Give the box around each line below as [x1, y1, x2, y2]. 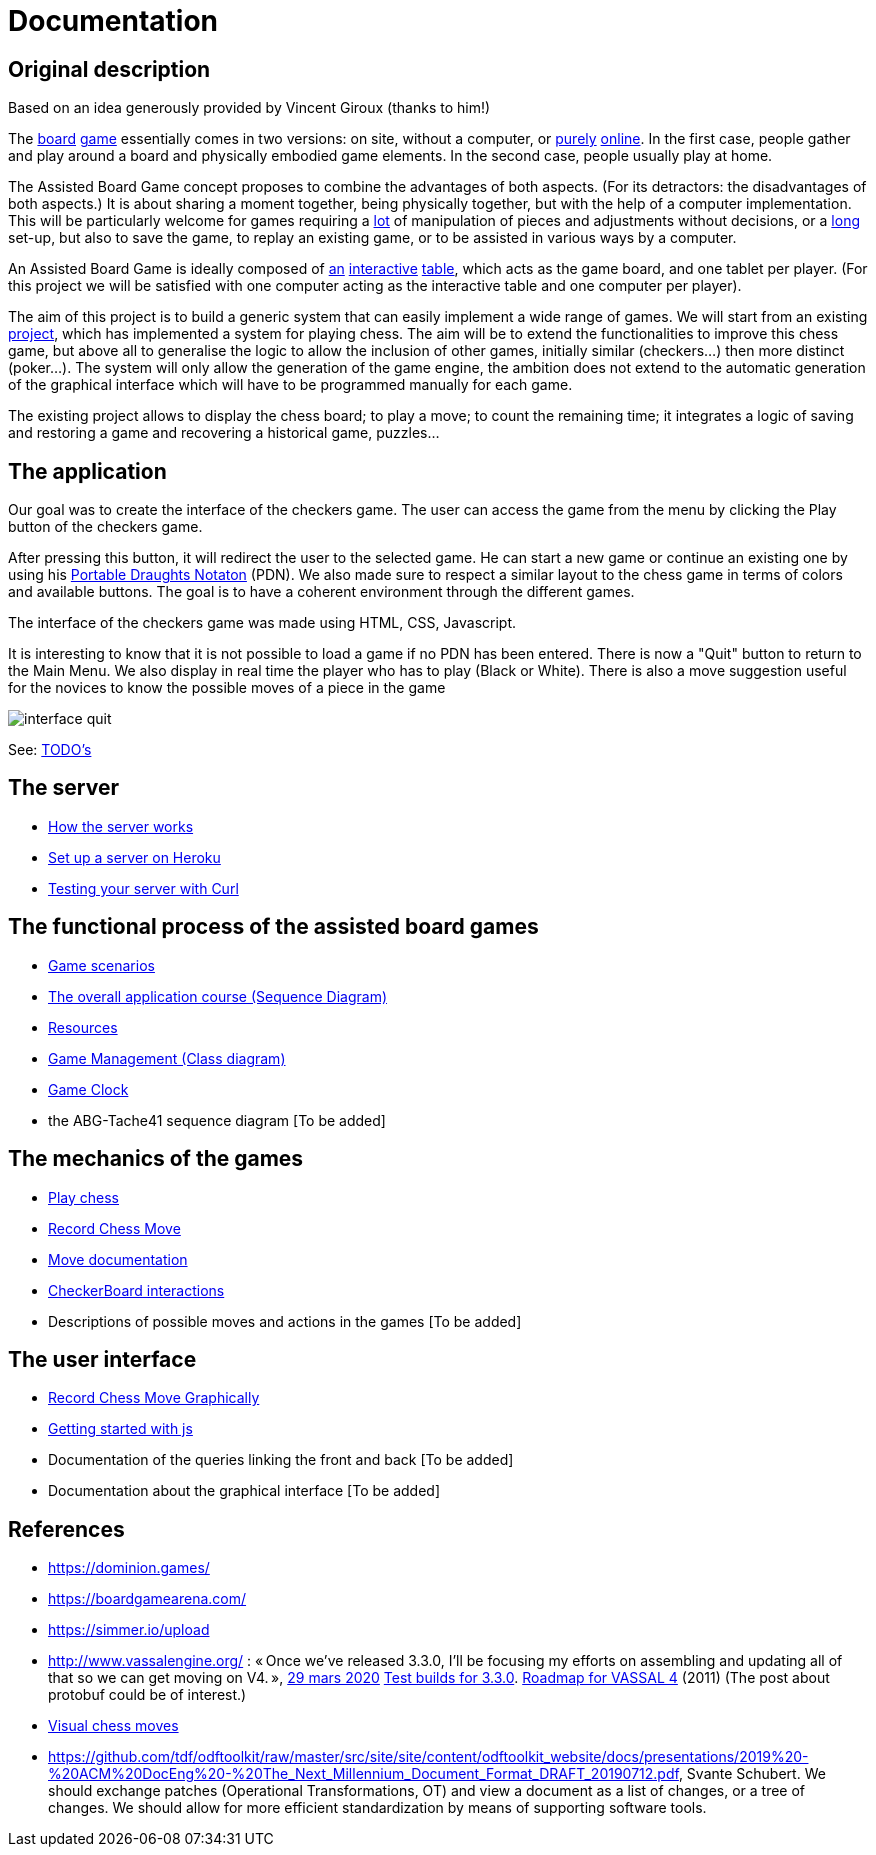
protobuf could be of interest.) [48, 1686, 247, 1704]
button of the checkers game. [8, 518, 203, 536]
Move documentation [48, 1250, 188, 1268]
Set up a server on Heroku [48, 848, 221, 866]
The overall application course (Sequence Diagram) [48, 987, 388, 1005]
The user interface [8, 1346, 197, 1372]
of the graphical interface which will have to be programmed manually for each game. [8, 376, 573, 394]
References [8, 1516, 125, 1542]
